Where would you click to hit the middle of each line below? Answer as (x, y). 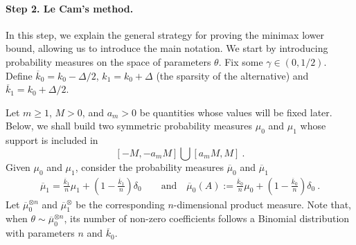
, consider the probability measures (149, 166)
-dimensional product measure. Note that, (262, 204)
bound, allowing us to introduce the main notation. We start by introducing (167, 48)
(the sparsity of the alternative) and (232, 75)
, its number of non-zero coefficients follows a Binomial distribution (207, 218)
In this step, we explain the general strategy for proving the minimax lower (165, 34)
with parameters (40, 233)
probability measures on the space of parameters (108, 61)
